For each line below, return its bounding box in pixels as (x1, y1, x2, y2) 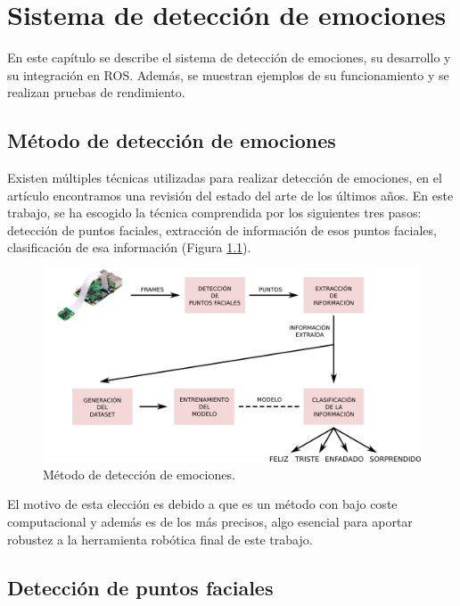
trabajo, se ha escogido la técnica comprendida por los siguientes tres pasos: (7, 203, 422, 222)
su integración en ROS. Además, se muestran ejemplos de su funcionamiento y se (7, 65, 449, 84)
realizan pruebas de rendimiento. (7, 83, 185, 102)
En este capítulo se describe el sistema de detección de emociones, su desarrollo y (7, 48, 451, 67)
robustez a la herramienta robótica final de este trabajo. (7, 529, 313, 548)
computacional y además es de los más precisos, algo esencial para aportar (7, 512, 413, 530)
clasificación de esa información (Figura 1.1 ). (7, 238, 251, 257)
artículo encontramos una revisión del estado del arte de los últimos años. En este (7, 185, 454, 204)
